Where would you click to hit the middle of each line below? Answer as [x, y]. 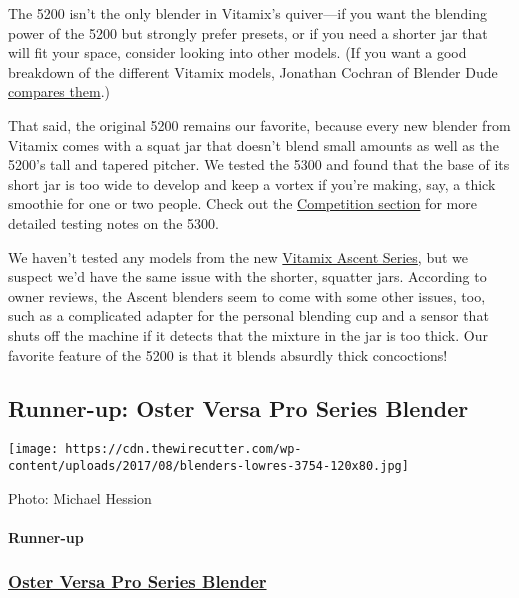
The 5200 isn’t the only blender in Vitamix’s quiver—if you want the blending [247, 13]
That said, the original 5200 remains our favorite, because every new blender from [259, 124]
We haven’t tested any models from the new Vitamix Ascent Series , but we [238, 256]
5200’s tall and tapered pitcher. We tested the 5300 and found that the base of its [259, 164]
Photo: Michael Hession [80, 497]
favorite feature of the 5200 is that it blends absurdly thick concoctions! [228, 354]
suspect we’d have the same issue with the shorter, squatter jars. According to [247, 276]
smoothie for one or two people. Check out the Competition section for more [242, 203]
